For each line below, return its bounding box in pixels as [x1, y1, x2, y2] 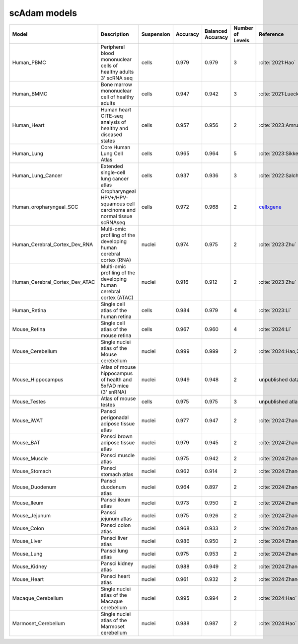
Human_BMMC [12, 90, 48, 97]
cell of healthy [100, 93, 134, 100]
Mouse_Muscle [12, 455, 48, 462]
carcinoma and [100, 206, 136, 213]
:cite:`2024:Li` [259, 325, 292, 332]
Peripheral [100, 43, 125, 50]
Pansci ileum [100, 496, 131, 503]
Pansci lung [100, 547, 128, 554]
